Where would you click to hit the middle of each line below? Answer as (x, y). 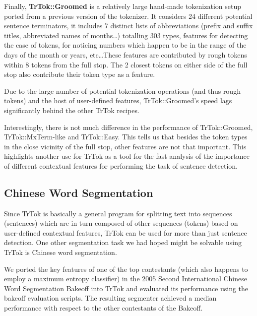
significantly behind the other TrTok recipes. (72, 110)
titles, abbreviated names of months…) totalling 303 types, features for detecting (126, 35)
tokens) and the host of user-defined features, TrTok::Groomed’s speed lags (118, 100)
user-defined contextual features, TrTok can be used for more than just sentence (126, 232)
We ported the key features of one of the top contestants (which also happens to (126, 269)
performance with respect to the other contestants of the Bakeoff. (103, 308)
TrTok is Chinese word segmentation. (61, 252)
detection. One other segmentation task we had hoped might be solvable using (123, 242)
